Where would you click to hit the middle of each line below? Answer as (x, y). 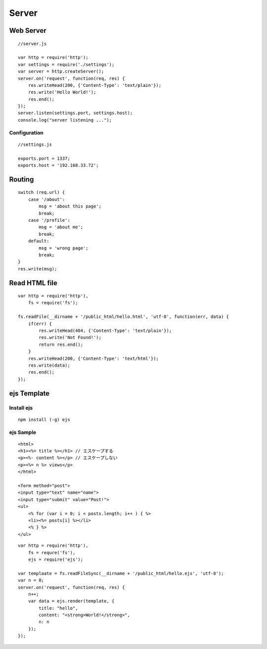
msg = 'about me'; (61, 227)
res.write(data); (49, 365)
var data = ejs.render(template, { (71, 601)
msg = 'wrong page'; (64, 248)
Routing (22, 179)
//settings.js (35, 144)
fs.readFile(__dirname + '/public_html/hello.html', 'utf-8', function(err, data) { (124, 317)
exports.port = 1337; (44, 158)
